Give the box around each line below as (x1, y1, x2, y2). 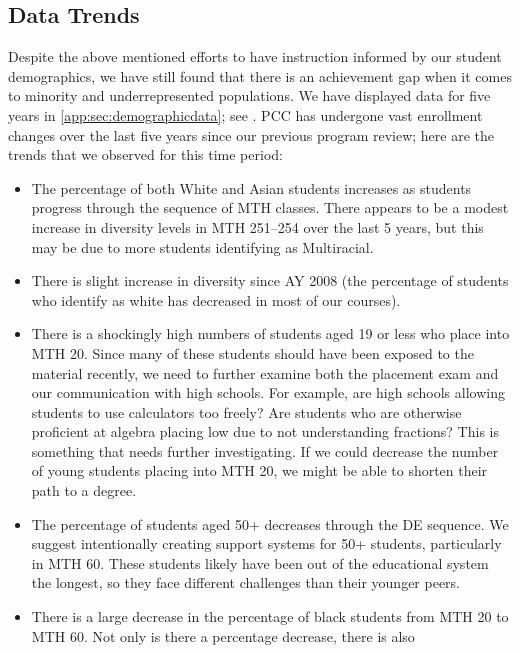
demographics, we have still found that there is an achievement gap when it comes (8, 65, 512, 86)
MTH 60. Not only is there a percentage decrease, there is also (31, 625, 415, 646)
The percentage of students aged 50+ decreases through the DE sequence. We (31, 513, 509, 534)
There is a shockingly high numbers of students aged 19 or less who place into (31, 323, 510, 344)
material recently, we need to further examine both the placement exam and (31, 362, 499, 383)
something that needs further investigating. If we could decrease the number (31, 440, 499, 461)
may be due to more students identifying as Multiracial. (31, 236, 374, 257)
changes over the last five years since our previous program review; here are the (8, 124, 495, 145)
